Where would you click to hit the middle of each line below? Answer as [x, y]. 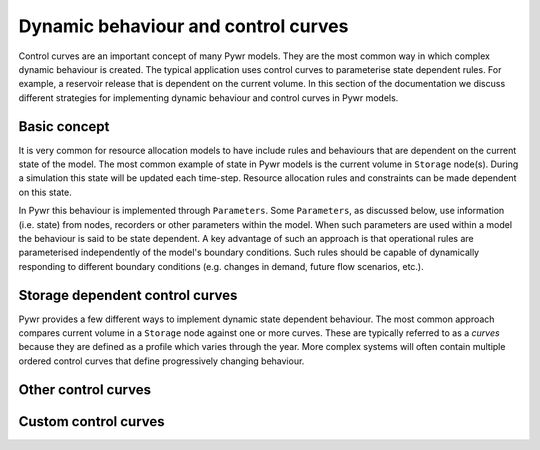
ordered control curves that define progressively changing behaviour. [161, 361]
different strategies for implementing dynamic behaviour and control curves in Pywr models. [208, 97]
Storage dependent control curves [128, 295]
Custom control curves [91, 421]
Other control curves [85, 389]
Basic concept [64, 126]
